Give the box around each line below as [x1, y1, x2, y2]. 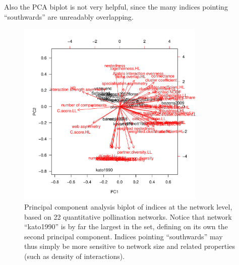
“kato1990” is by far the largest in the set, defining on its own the [24, 221, 228, 232]
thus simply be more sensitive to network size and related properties [24, 241, 235, 251]
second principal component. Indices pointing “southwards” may [24, 231, 223, 241]
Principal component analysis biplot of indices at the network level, [24, 201, 232, 212]
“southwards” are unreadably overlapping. [4, 11, 134, 22]
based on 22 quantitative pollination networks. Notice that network [24, 211, 232, 222]
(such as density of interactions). [24, 250, 125, 261]
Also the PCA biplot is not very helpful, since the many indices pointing [4, 2, 228, 12]
